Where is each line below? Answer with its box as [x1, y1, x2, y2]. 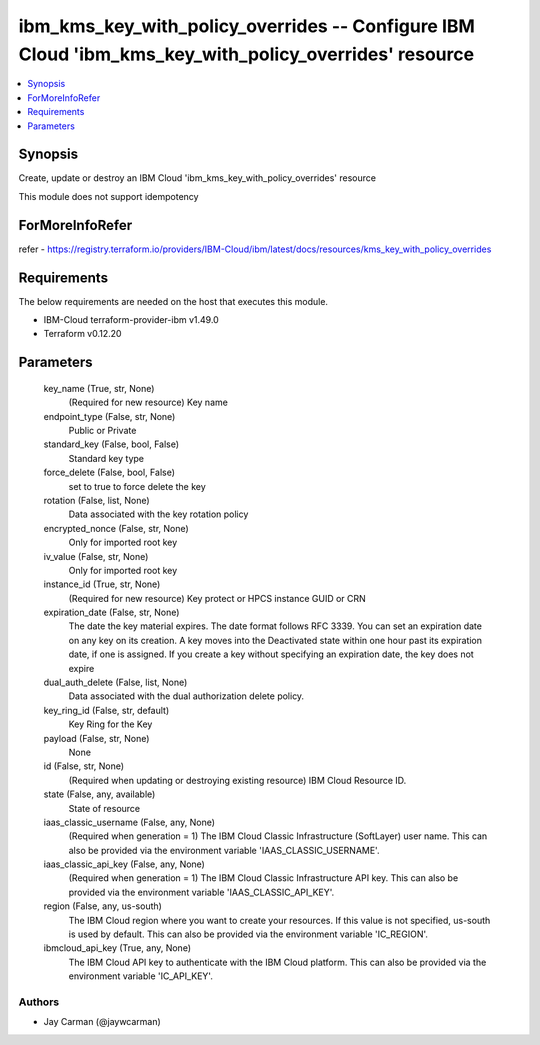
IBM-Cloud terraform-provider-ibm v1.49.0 [43, 314, 219, 326]
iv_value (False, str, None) [43, 550, 149, 562]
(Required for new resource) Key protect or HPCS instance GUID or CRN [68, 592, 367, 604]
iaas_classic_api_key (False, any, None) [43, 858, 205, 870]
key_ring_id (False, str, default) [43, 704, 170, 716]
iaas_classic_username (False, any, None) [43, 816, 215, 828]
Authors [18, 995, 60, 1009]
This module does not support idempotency [18, 190, 199, 202]
